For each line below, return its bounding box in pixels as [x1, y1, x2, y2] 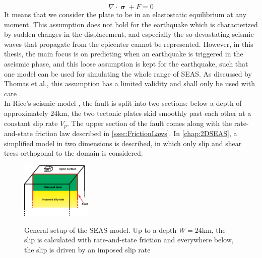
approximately [4, 107, 48, 118]
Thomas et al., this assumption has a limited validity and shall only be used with [4, 78, 255, 89]
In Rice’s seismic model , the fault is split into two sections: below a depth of [4, 98, 242, 108]
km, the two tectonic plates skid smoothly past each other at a [57, 107, 251, 118]
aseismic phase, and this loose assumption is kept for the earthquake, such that [4, 58, 248, 69]
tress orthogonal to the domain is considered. [4, 148, 143, 158]
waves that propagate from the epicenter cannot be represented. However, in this [4, 38, 253, 49]
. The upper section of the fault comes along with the [67, 117, 232, 128]
